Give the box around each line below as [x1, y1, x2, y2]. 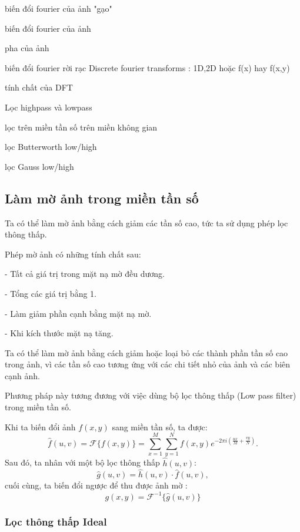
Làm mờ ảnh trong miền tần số [5, 189, 199, 207]
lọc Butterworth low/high [5, 140, 97, 153]
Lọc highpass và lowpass [5, 101, 92, 113]
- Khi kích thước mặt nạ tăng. [5, 327, 114, 339]
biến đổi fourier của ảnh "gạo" [5, 2, 112, 14]
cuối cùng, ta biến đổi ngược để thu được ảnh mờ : [5, 479, 188, 491]
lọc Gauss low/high [5, 160, 74, 172]
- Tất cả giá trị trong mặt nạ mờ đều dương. [5, 267, 165, 280]
